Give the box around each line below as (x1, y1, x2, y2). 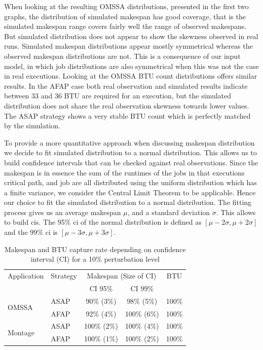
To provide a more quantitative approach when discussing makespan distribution (4, 137, 255, 148)
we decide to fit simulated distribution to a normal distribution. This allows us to (4, 147, 257, 158)
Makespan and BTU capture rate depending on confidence (5, 243, 186, 254)
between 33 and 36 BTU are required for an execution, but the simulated (4, 90, 232, 101)
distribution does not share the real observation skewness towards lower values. (4, 100, 249, 111)
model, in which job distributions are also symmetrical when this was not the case (4, 60, 259, 71)
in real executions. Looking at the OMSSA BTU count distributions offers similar (4, 71, 257, 81)
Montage (8, 327, 34, 337)
